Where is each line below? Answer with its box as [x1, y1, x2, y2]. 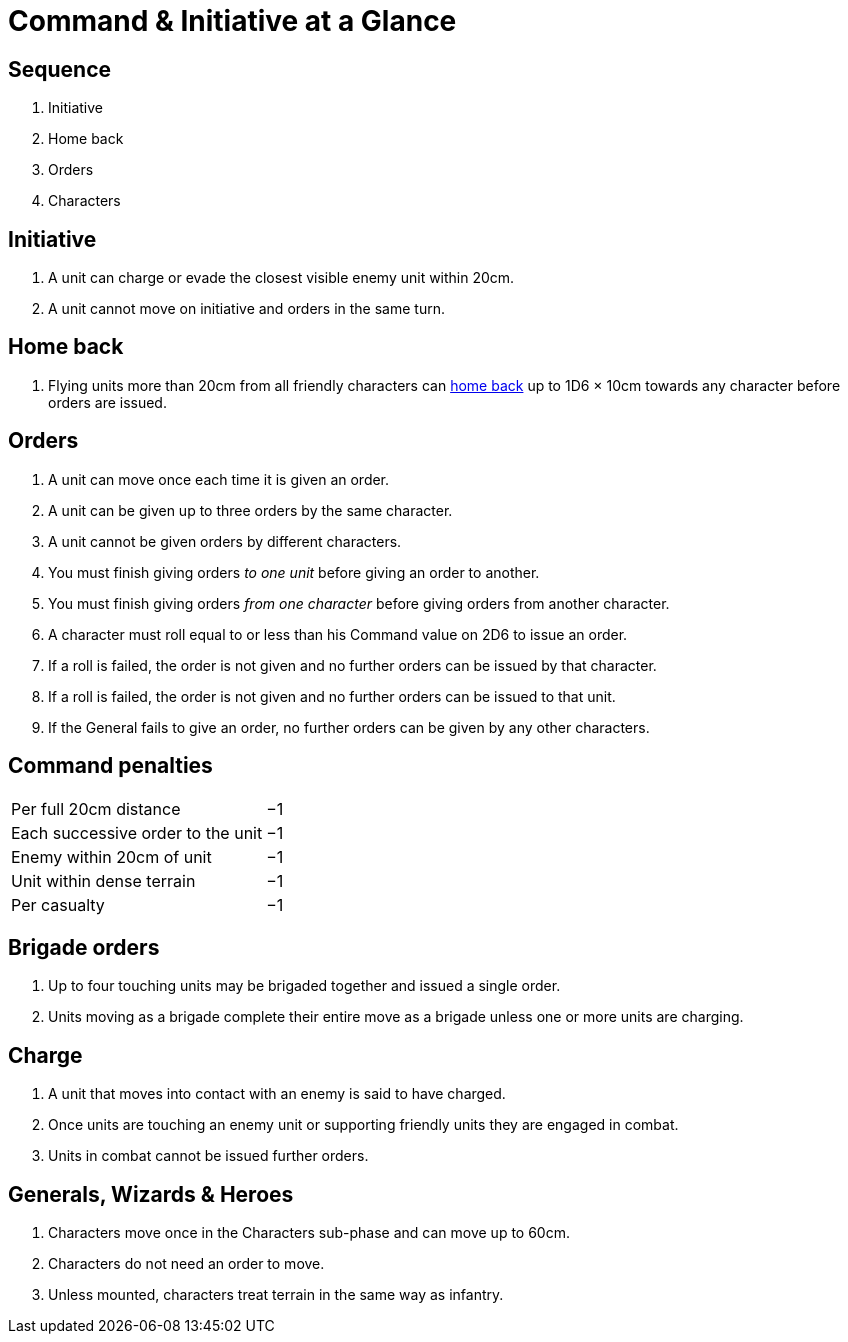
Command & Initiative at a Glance [8, 4, 457, 38]
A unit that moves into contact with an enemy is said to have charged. [48, 1085, 506, 1103]
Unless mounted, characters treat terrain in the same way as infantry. [48, 1286, 504, 1304]
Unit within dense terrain [11, 870, 196, 891]
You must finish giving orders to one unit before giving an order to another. [48, 563, 540, 581]
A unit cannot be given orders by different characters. [48, 532, 402, 550]
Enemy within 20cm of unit [11, 846, 212, 867]
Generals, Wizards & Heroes [8, 1181, 294, 1207]
